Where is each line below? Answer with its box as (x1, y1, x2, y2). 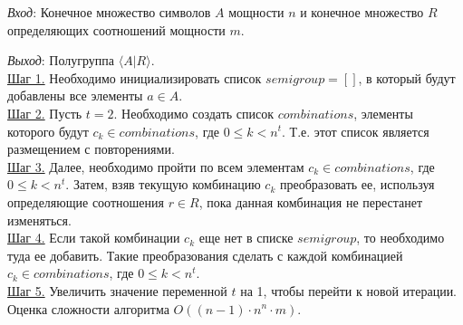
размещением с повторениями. (7, 139, 175, 158)
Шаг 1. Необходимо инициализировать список (7, 68, 262, 87)
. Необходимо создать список (113, 103, 275, 122)
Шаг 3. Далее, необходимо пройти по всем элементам (7, 157, 304, 176)
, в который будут (358, 68, 456, 87)
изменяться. (7, 210, 72, 229)
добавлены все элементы (7, 86, 143, 105)
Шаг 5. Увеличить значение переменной (7, 281, 227, 300)
